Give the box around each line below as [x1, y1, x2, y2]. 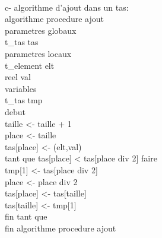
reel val [5, 71, 31, 83]
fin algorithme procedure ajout [5, 221, 116, 234]
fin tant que [5, 210, 47, 223]
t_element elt [5, 59, 55, 71]
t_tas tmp [5, 94, 43, 106]
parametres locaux [5, 47, 72, 59]
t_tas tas [5, 36, 39, 48]
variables [5, 82, 37, 94]
